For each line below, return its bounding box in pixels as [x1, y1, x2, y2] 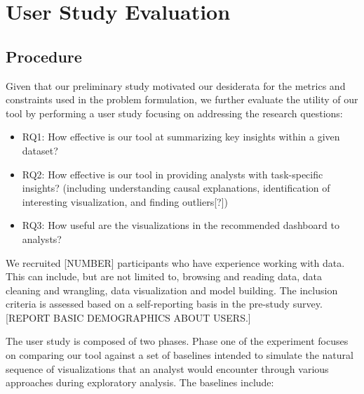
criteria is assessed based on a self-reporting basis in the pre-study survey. [6, 296, 323, 311]
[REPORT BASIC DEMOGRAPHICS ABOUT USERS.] [6, 310, 251, 324]
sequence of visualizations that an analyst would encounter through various [6, 361, 329, 376]
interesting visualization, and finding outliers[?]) [22, 194, 228, 209]
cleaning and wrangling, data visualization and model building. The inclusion [6, 282, 338, 297]
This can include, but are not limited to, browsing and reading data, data [6, 269, 323, 284]
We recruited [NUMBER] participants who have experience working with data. [6, 255, 345, 270]
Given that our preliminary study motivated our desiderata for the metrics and [6, 78, 346, 93]
